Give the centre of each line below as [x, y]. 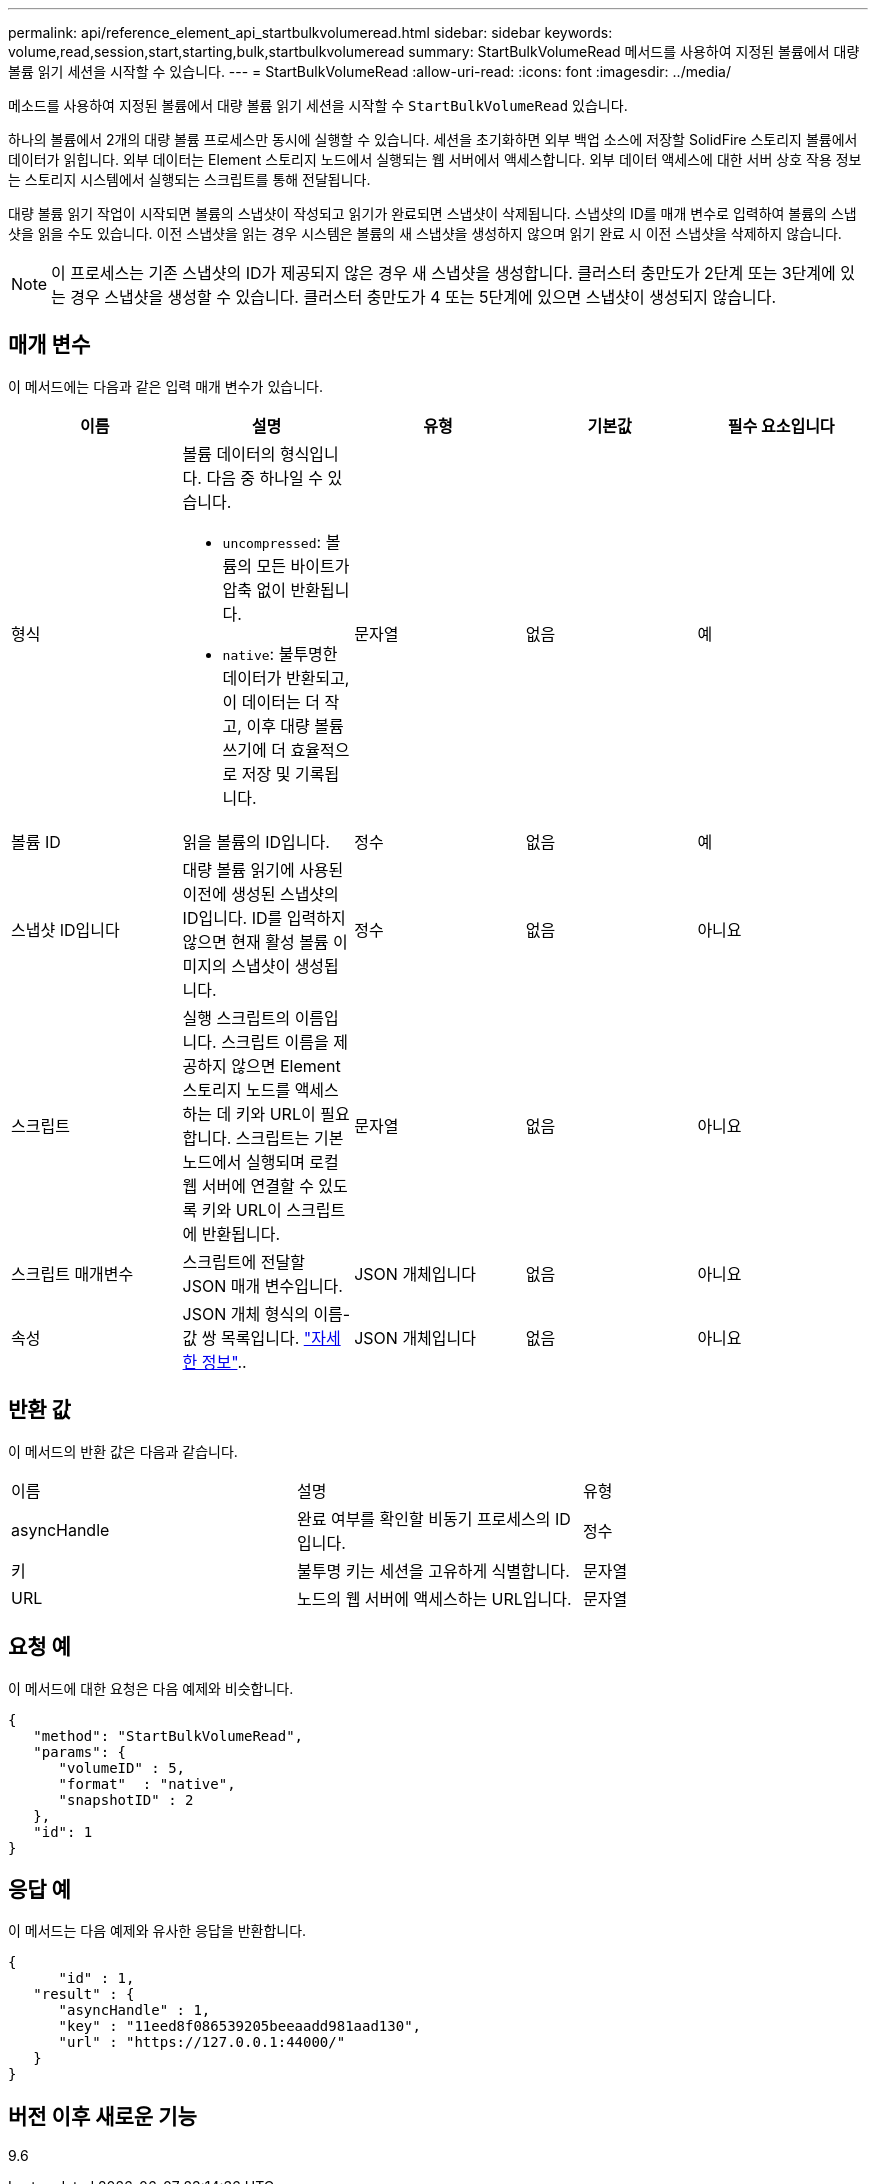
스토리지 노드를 [236, 1089]
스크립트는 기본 [289, 1137]
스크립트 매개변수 [72, 1273]
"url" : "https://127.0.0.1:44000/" [202, 2042]
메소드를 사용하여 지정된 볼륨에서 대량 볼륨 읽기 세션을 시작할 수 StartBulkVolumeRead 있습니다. [318, 105]
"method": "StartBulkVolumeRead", [168, 1735]
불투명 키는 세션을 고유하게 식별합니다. [433, 1570]
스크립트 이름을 [275, 1041]
